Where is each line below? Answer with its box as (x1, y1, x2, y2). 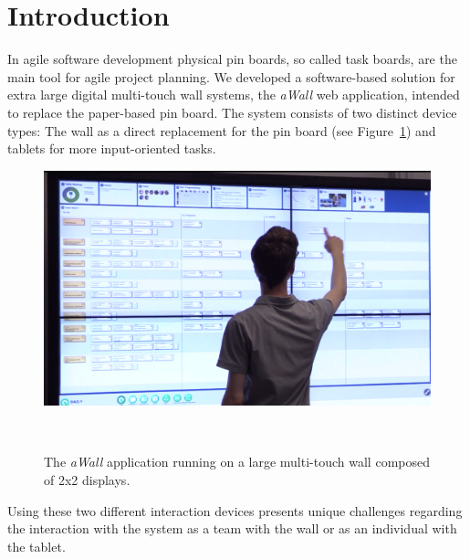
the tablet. (7, 536, 66, 555)
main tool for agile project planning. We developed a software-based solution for (7, 67, 455, 86)
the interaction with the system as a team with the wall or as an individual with (7, 519, 457, 538)
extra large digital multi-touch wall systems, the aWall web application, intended (7, 85, 460, 104)
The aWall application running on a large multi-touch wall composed (44, 452, 430, 471)
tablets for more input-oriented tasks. (7, 139, 216, 158)
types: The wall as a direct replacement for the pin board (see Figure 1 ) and (7, 121, 436, 140)
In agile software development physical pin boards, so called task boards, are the (7, 49, 457, 69)
